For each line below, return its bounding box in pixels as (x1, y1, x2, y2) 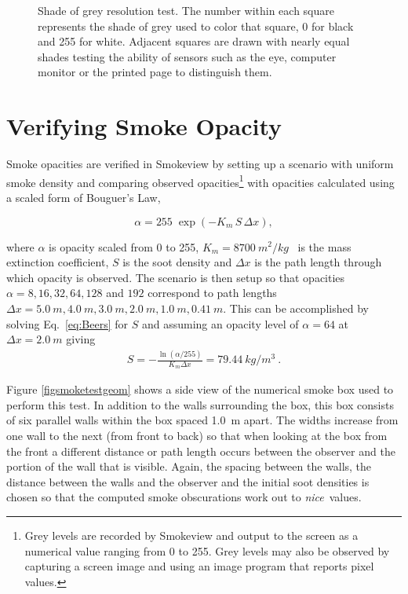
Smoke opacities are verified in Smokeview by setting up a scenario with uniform (6, 156, 394, 172)
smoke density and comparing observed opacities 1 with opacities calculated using (6, 171, 395, 190)
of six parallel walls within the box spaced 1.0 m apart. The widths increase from (6, 412, 399, 428)
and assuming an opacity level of (141, 315, 299, 332)
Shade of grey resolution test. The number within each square (38, 2, 334, 18)
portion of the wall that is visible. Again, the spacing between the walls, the (6, 458, 372, 475)
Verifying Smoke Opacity (6, 110, 282, 142)
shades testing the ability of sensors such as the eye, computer (38, 48, 337, 64)
